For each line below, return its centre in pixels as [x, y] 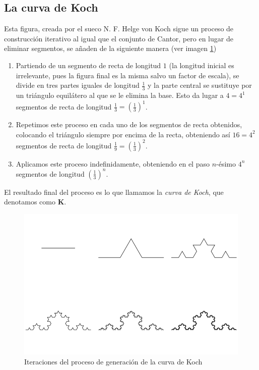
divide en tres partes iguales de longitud [78, 85]
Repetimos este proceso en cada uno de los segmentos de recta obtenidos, [129, 124]
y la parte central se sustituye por [200, 85]
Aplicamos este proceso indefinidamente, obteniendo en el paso [113, 163]
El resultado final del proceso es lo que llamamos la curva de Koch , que [114, 192]
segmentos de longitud [50, 173]
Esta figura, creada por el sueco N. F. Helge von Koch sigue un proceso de [119, 29]
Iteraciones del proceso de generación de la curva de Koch [113, 362]
